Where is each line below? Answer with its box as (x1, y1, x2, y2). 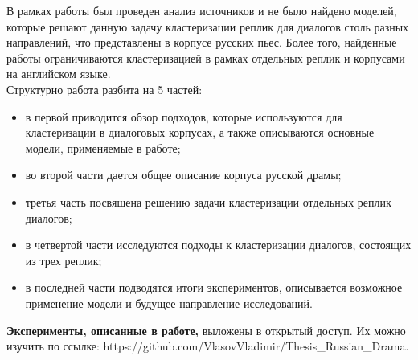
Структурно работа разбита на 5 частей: (6, 80, 203, 97)
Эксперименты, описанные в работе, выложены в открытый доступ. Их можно (6, 321, 406, 338)
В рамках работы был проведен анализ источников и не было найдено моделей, (6, 2, 397, 18)
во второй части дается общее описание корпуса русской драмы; (25, 166, 342, 183)
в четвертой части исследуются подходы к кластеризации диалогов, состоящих (25, 236, 412, 253)
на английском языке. (6, 65, 111, 82)
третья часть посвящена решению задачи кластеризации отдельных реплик (25, 193, 391, 210)
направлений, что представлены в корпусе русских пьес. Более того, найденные (6, 34, 397, 51)
